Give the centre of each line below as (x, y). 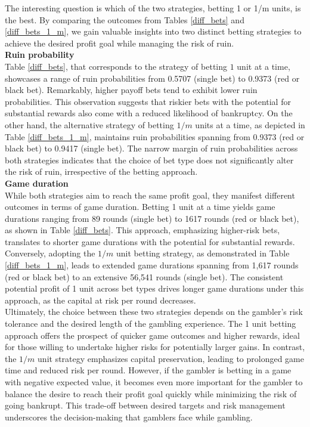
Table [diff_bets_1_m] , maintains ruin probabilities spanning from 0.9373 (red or (155, 136)
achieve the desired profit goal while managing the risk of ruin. (120, 43)
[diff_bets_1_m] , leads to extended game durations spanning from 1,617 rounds (152, 265)
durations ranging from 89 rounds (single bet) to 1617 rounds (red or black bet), (152, 218)
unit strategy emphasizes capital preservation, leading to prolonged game (171, 358)
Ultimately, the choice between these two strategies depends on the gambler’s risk (154, 312)
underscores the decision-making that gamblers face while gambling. (129, 417)
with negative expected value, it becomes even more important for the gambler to (154, 382)
